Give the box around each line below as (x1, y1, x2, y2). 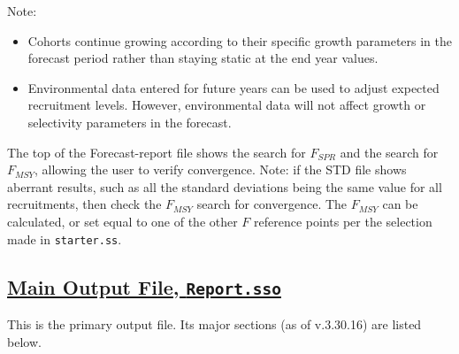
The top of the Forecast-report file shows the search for (7, 142, 306, 161)
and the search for (340, 142, 439, 161)
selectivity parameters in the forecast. (27, 112, 232, 131)
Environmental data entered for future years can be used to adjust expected (27, 78, 440, 96)
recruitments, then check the (7, 195, 162, 213)
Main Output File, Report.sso (7, 273, 281, 300)
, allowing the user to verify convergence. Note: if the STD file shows (34, 160, 407, 179)
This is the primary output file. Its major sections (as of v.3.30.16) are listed (7, 314, 422, 333)
